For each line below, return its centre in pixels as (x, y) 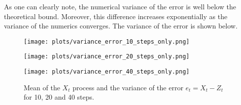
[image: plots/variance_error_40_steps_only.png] (107, 72)
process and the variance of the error (128, 87)
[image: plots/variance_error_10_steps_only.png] (107, 41)
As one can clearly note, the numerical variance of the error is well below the (120, 6)
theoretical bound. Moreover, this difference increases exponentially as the (116, 16)
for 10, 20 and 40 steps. (59, 97)
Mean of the (42, 87)
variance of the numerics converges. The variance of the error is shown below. (121, 26)
